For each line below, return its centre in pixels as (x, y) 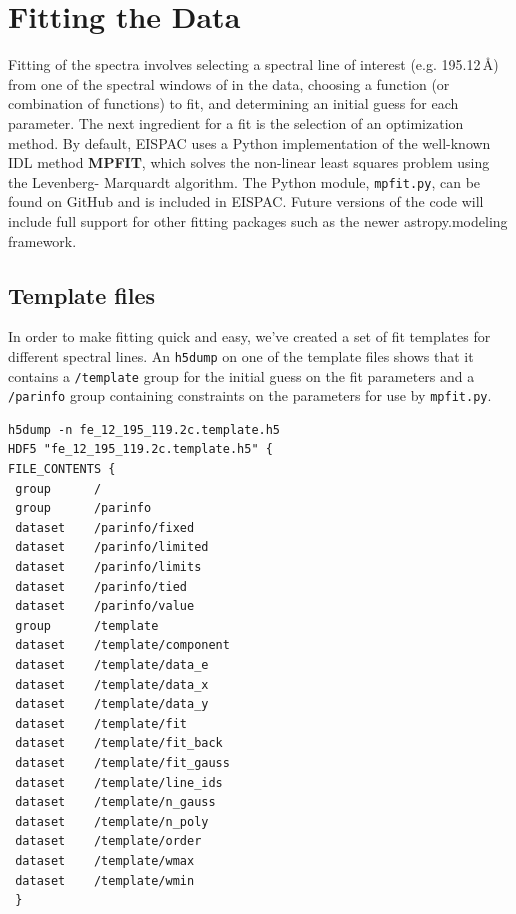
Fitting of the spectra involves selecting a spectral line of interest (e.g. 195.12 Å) (253, 64)
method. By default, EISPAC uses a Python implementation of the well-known (249, 142)
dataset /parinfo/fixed (105, 527)
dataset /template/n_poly (112, 821)
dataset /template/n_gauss (115, 802)
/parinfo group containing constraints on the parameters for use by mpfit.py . (250, 395)
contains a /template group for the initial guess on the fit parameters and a (241, 375)
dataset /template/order (108, 841)
